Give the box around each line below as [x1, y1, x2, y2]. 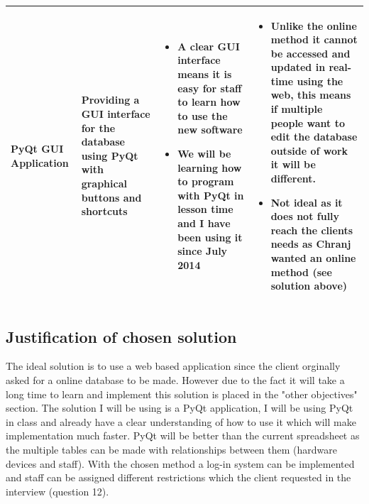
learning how [177, 160, 242, 175]
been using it [177, 229, 243, 244]
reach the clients [270, 222, 353, 237]
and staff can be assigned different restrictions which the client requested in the [6, 470, 351, 485]
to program [177, 174, 234, 189]
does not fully [270, 209, 340, 224]
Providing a [81, 92, 140, 107]
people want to [270, 115, 346, 130]
